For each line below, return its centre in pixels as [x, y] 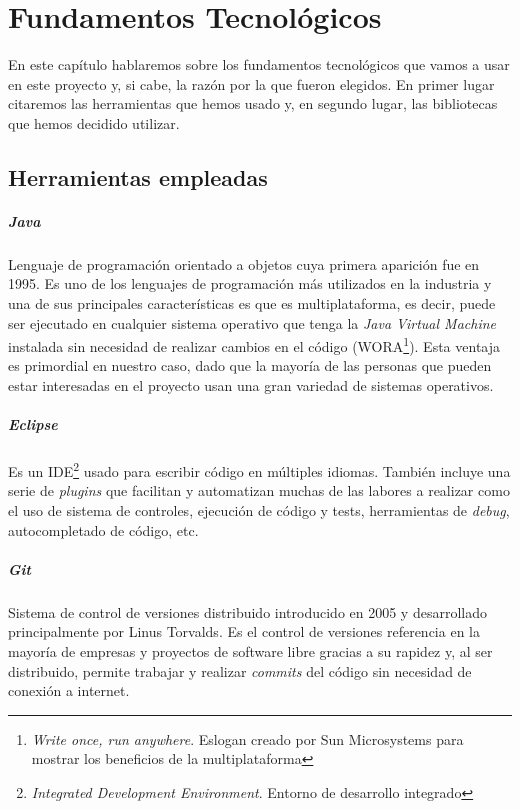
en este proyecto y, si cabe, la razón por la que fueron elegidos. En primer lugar [251, 83]
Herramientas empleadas [138, 176]
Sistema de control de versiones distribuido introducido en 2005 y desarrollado [247, 611]
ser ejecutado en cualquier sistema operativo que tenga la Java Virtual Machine [252, 322]
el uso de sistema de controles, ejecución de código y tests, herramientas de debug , [259, 510]
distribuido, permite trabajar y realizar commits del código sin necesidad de [240, 670]
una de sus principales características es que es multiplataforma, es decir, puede [252, 303]
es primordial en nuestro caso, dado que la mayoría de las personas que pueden [250, 365]
